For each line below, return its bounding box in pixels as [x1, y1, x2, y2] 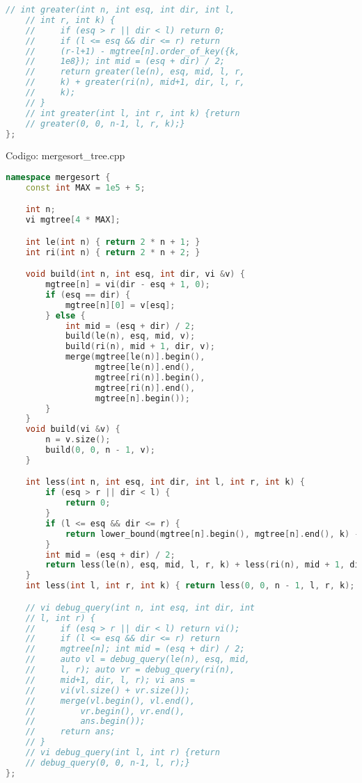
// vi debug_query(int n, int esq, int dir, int [25, 602, 255, 613]
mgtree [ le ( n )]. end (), [95, 362, 196, 373]
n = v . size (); [45, 435, 111, 445]
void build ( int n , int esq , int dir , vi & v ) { [25, 269, 245, 280]
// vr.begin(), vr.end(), [25, 706, 185, 716]
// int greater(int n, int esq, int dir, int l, [6, 5, 235, 15]
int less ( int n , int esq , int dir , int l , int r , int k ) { [25, 477, 305, 487]
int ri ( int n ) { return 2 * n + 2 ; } [25, 247, 200, 257]
